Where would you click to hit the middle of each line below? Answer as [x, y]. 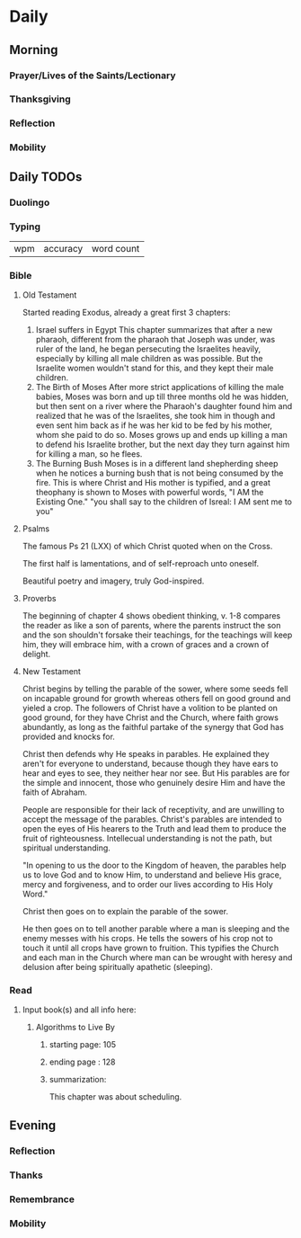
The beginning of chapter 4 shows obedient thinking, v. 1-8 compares [151, 616]
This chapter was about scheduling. [115, 1097]
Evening [33, 1125]
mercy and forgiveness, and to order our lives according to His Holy [148, 885]
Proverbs [39, 599]
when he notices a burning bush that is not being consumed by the [159, 473]
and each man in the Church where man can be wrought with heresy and [157, 957]
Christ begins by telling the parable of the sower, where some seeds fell [155, 689]
